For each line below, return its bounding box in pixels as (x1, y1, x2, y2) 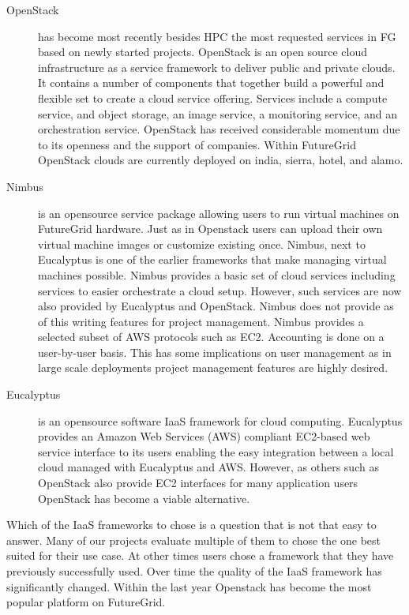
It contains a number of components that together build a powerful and (38, 74, 385, 91)
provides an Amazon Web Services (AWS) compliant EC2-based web (38, 428, 370, 444)
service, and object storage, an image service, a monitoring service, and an (38, 105, 398, 122)
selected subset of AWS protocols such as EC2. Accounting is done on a (38, 328, 385, 345)
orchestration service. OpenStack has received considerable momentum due (38, 121, 400, 137)
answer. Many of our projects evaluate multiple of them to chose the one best (6, 531, 381, 548)
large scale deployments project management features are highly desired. (38, 359, 388, 376)
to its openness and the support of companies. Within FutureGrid (38, 136, 356, 152)
